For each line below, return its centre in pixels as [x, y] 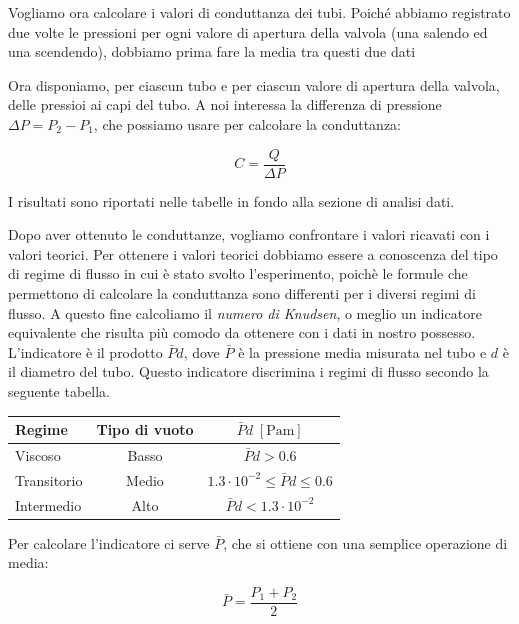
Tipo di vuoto [145, 429]
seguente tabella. [59, 390]
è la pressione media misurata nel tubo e [362, 351]
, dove [201, 351]
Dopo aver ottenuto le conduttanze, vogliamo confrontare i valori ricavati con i [249, 234]
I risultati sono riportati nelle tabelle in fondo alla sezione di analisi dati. [231, 200]
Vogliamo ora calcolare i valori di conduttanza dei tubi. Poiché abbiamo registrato [259, 12]
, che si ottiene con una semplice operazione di [365, 542]
